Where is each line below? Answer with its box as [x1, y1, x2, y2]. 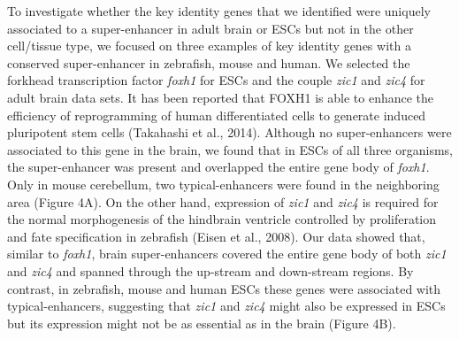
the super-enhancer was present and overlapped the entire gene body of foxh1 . [7, 158, 430, 176]
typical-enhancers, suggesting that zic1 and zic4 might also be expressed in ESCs [7, 297, 446, 315]
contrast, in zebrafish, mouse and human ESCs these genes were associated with [7, 279, 441, 297]
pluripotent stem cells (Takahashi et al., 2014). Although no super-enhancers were [7, 123, 452, 142]
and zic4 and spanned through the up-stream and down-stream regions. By [7, 261, 414, 280]
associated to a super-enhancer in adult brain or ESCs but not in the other [7, 19, 414, 37]
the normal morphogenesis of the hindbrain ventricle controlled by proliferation [7, 210, 437, 228]
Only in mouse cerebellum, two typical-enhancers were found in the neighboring [7, 174, 440, 193]
